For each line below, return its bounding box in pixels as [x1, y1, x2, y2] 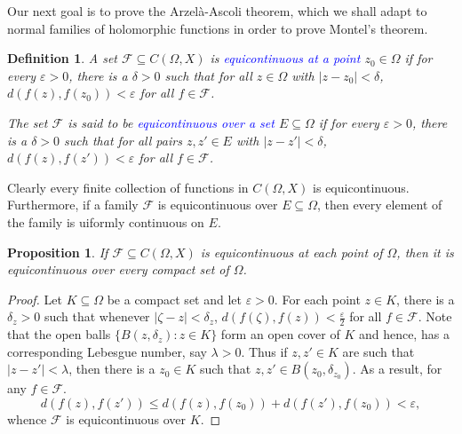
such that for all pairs [64, 130, 182, 149]
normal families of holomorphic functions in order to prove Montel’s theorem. [7, 19, 428, 37]
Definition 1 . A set [7, 49, 118, 67]
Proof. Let [7, 289, 62, 308]
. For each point [274, 289, 361, 308]
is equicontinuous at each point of [200, 242, 383, 261]
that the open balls [7, 325, 111, 343]
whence [7, 409, 47, 428]
